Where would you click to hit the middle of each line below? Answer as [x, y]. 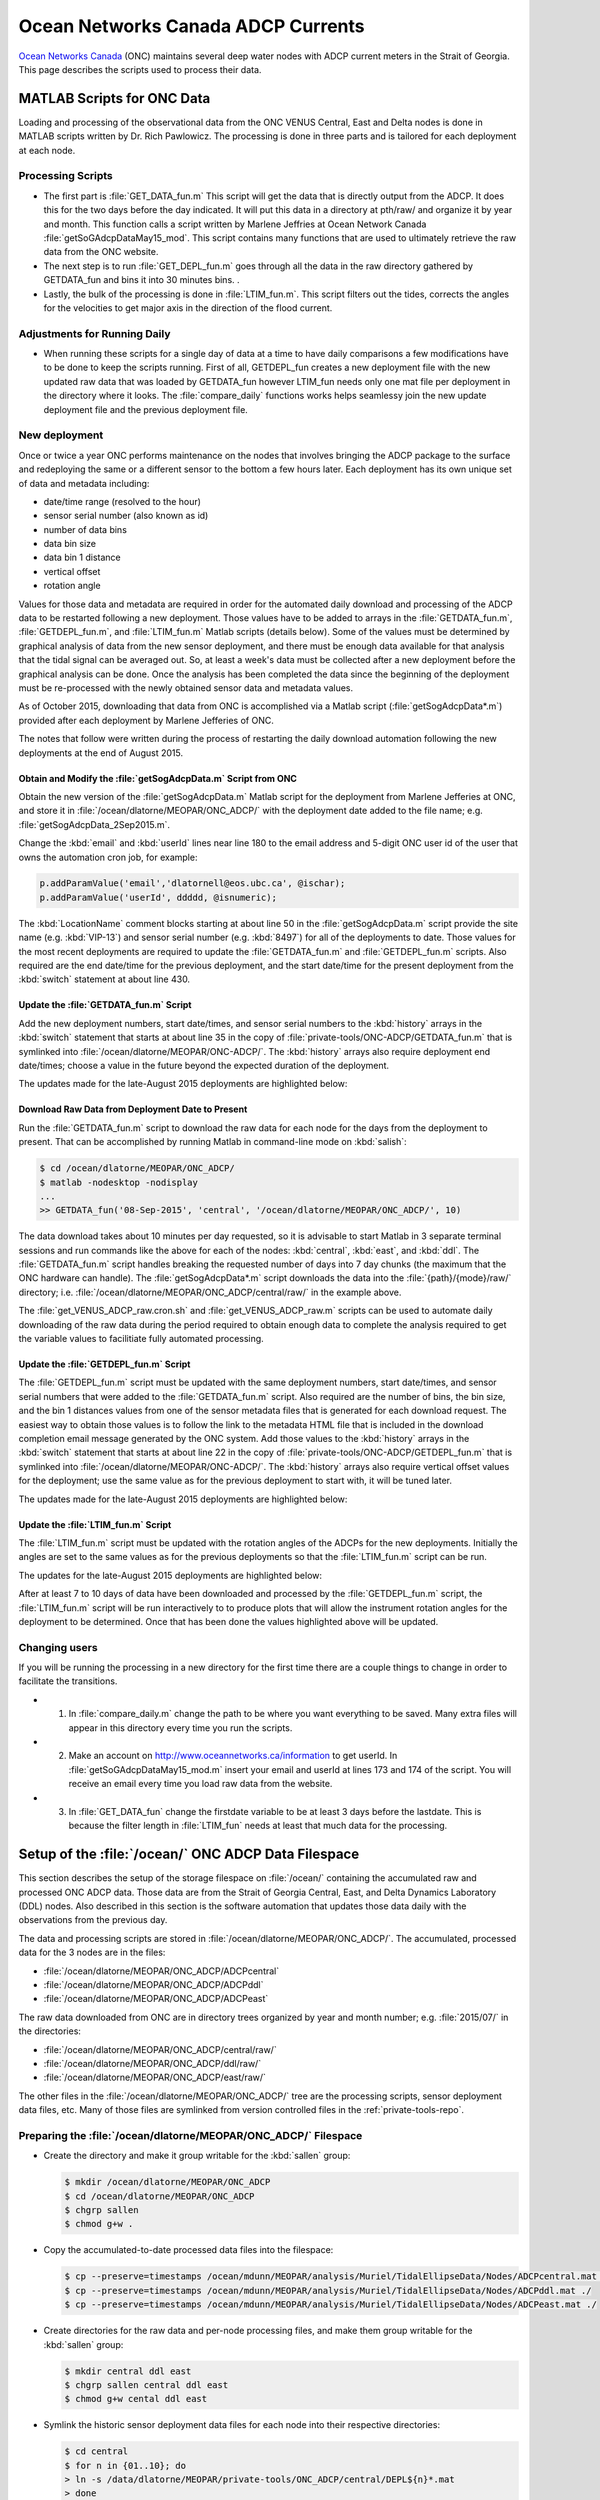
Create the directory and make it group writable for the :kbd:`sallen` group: [197, 2156]
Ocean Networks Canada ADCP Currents [191, 26]
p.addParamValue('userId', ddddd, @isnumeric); [158, 897]
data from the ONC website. [101, 252]
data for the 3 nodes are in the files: [92, 1952]
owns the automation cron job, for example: [108, 857]
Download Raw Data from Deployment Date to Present [133, 1109]
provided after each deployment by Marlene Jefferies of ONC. [146, 720]
